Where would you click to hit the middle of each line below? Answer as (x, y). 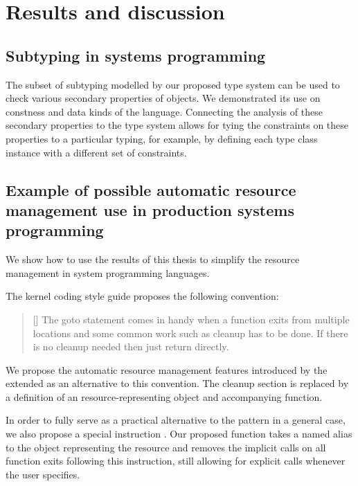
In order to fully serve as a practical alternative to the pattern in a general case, (176, 420)
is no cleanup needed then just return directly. (131, 346)
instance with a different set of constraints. (96, 152)
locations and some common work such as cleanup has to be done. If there (190, 333)
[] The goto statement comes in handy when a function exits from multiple (191, 319)
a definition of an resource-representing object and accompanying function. (164, 396)
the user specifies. (43, 474)
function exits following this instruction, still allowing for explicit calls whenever (176, 461)
